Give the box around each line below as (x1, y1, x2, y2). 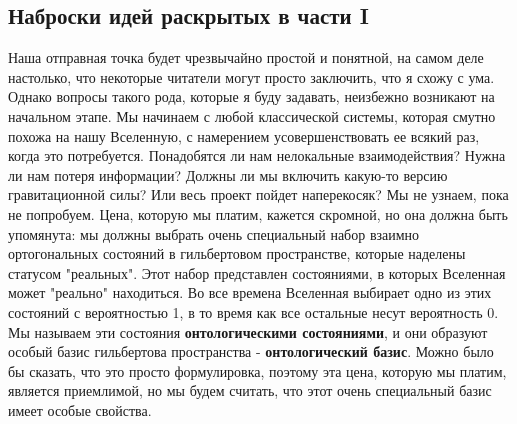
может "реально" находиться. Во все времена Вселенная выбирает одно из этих (8, 282, 492, 303)
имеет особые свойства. (8, 399, 152, 420)
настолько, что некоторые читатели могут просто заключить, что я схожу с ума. (8, 66, 495, 87)
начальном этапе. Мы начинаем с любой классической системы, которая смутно (8, 105, 496, 126)
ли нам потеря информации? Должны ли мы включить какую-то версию (8, 164, 448, 185)
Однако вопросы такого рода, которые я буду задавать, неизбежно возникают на (8, 86, 495, 107)
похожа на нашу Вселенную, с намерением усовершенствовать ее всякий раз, (8, 125, 480, 146)
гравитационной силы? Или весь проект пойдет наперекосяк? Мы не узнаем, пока (8, 184, 509, 205)
